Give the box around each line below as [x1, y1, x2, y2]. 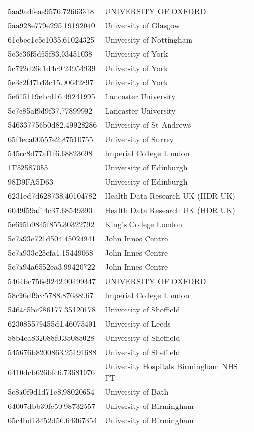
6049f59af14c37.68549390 [8, 204, 93, 216]
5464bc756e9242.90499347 [8, 275, 96, 287]
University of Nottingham [105, 34, 192, 45]
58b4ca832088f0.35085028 [8, 332, 95, 343]
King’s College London [105, 218, 183, 230]
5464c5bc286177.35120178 [8, 304, 96, 315]
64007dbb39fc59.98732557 [8, 400, 96, 411]
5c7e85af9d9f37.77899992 [8, 105, 93, 116]
